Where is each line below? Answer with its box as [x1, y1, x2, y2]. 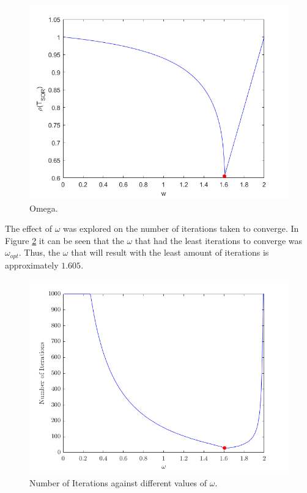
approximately [5, 258, 59, 271]
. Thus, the [18, 246, 61, 259]
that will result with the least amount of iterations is [71, 246, 269, 259]
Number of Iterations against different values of [29, 476, 207, 489]
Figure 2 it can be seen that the [5, 234, 124, 247]
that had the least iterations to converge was [135, 234, 303, 247]
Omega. [29, 201, 58, 214]
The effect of [5, 222, 52, 235]
